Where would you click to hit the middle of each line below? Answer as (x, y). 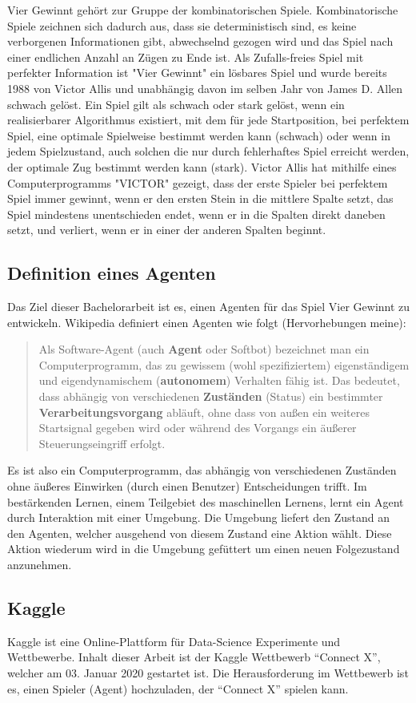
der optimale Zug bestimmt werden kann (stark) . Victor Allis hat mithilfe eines (202, 166)
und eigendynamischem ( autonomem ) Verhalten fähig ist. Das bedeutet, (219, 380)
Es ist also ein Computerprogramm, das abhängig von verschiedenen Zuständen (202, 470)
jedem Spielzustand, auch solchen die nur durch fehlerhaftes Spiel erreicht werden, (208, 151)
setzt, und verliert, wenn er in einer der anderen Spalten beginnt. (167, 230)
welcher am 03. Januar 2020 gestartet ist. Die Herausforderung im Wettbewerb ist (208, 673)
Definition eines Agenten (112, 273)
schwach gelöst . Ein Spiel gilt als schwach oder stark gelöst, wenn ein (176, 104)
